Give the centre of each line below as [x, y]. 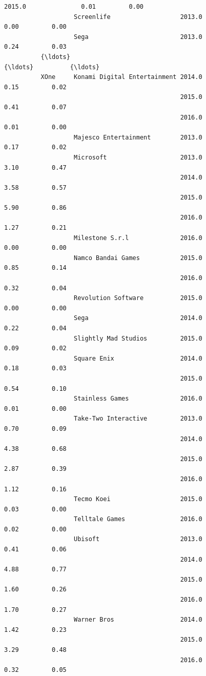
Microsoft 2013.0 [138, 157]
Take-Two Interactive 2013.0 [138, 419]
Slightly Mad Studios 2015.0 [138, 338]
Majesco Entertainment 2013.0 [138, 137]
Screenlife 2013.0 [138, 17]
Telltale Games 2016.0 [138, 519]
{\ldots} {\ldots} [52, 67]
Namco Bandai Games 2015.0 [138, 258]
